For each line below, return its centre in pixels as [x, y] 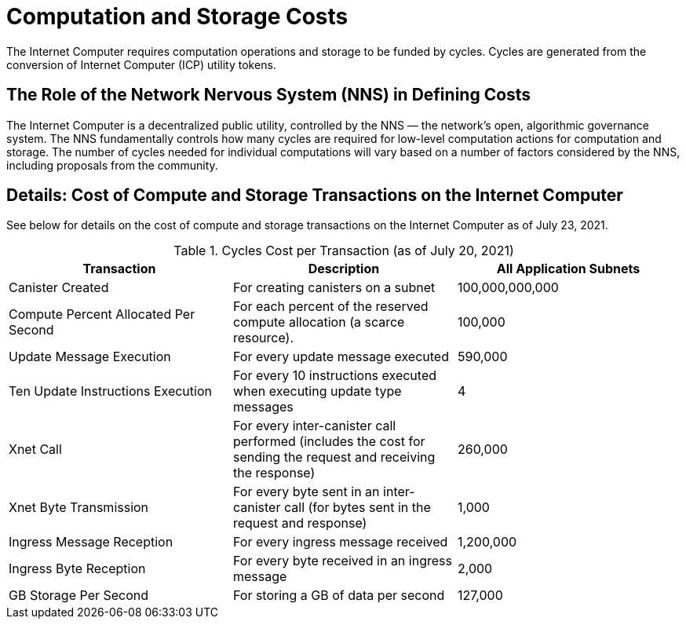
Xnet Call [35, 450]
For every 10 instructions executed [335, 376]
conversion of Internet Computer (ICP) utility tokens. [141, 64]
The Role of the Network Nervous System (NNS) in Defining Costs [269, 95]
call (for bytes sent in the [357, 508]
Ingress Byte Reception [77, 569]
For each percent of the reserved [330, 307]
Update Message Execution [90, 357]
